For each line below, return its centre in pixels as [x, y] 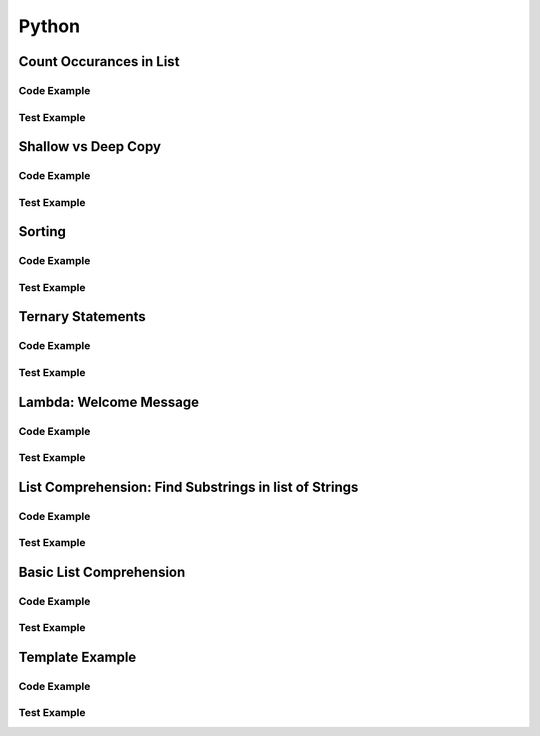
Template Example [77, 656]
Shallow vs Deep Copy [90, 146]
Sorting [42, 231]
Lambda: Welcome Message [109, 401]
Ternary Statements [82, 316]
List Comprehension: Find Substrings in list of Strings [188, 486]
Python [49, 26]
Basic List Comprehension [102, 571]
